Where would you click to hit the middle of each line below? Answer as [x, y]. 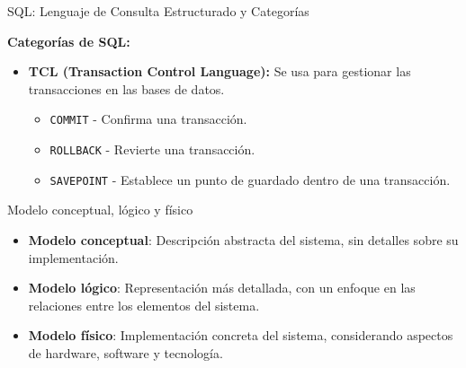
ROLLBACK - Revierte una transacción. [152, 149]
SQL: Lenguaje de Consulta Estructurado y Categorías [158, 11]
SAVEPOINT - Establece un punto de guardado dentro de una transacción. [250, 179]
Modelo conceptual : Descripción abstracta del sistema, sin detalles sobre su [243, 239]
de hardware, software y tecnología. [125, 352]
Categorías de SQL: [69, 41]
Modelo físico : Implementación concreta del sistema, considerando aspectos [241, 335]
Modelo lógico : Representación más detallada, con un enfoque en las [222, 288]
